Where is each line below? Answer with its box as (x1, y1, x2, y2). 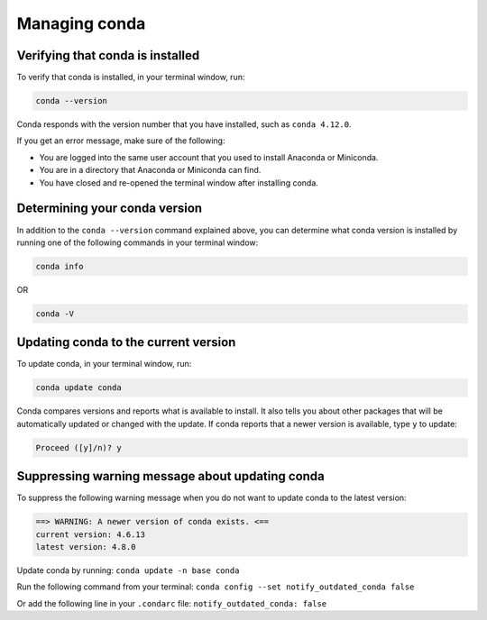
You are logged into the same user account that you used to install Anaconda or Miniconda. (39, 151, 379, 162)
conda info (35, 261, 84, 271)
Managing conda (16, 14, 146, 33)
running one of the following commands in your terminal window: (16, 237, 259, 248)
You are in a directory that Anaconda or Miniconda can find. (39, 165, 262, 176)
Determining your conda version (16, 201, 203, 216)
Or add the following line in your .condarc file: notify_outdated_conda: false (16, 597, 327, 608)
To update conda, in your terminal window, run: (16, 359, 192, 369)
